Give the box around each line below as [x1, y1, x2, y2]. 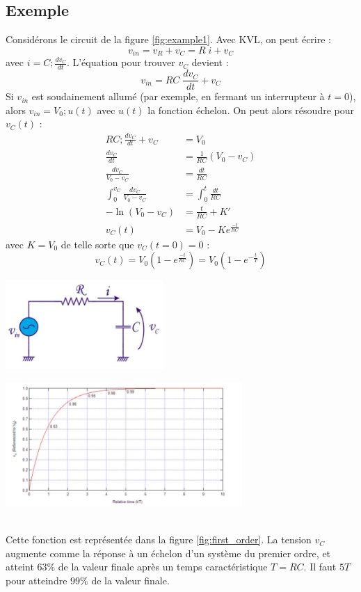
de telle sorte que [61, 237, 134, 251]
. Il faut [303, 559, 337, 574]
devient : [191, 55, 229, 70]
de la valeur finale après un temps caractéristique [58, 559, 268, 574]
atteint [6, 559, 34, 574]
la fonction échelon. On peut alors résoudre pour [147, 102, 354, 117]
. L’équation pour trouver [66, 55, 175, 70]
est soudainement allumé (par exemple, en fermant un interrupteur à [31, 89, 325, 104]
